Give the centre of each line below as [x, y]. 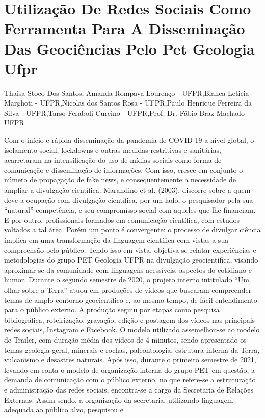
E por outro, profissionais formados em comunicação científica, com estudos [122, 219]
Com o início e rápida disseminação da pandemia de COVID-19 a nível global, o [129, 140]
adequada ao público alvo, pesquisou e [64, 410]
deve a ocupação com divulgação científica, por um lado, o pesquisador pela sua [129, 200]
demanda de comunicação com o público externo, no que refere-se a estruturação [130, 380]
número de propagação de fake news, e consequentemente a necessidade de [120, 180]
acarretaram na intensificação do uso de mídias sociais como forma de [113, 160]
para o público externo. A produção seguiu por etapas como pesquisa [112, 310]
